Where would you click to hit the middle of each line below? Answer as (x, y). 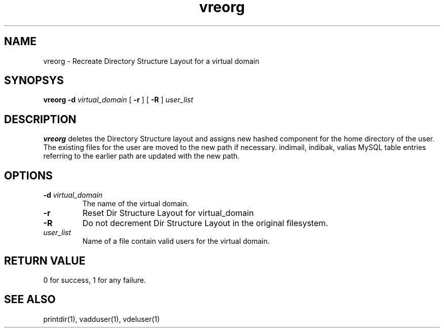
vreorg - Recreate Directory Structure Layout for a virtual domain (151, 61)
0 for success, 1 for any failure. (95, 280)
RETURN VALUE (45, 261)
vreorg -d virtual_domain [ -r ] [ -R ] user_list (118, 100)
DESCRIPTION (40, 119)
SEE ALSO (30, 300)
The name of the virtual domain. (136, 204)
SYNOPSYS (34, 81)
